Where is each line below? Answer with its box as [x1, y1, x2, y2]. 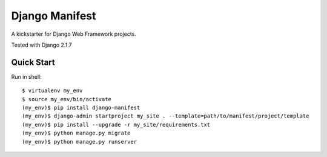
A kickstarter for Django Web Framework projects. [11, 30, 136, 38]
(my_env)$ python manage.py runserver [22, 138, 137, 145]
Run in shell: [11, 73, 42, 80]
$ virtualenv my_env [22, 87, 83, 94]
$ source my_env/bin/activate [22, 96, 112, 102]
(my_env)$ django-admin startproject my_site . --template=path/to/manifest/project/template [22, 113, 309, 119]
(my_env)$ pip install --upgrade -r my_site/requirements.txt [22, 121, 211, 128]
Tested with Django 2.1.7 [11, 41, 72, 48]
